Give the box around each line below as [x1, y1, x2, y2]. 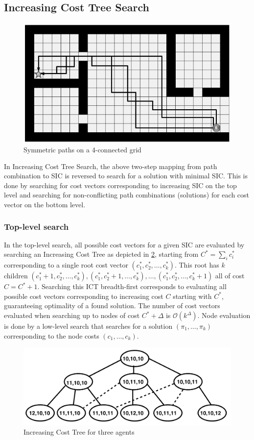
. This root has [174, 260, 219, 270]
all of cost [215, 270, 245, 281]
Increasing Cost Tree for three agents [23, 427, 135, 437]
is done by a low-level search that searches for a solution [4, 321, 173, 331]
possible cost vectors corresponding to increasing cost [4, 291, 163, 301]
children [4, 270, 28, 281]
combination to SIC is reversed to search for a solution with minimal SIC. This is [4, 171, 248, 181]
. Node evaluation [197, 310, 251, 320]
